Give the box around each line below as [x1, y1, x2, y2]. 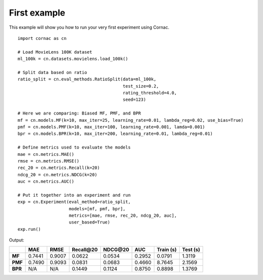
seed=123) [122, 97, 146, 102]
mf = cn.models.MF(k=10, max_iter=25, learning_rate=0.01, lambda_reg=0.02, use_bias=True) [18, 117, 244, 123]
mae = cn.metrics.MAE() [18, 151, 75, 157]
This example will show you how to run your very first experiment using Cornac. [9, 24, 169, 30]
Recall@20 [72, 246, 98, 253]
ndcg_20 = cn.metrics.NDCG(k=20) [18, 172, 97, 177]
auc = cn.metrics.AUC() [18, 179, 75, 185]
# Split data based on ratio [18, 70, 87, 75]
